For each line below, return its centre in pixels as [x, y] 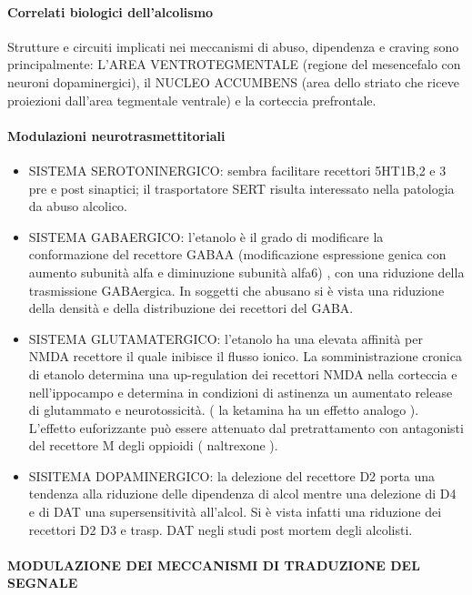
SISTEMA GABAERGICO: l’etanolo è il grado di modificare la [206, 236]
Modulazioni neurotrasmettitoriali [116, 135]
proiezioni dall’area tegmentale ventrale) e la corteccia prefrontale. [192, 100]
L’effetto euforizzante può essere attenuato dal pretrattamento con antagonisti [246, 427]
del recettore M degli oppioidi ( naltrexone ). [153, 445]
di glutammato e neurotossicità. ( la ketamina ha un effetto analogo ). [224, 410]
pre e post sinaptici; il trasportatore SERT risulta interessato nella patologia [241, 188]
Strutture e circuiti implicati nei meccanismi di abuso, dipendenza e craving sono [233, 46]
